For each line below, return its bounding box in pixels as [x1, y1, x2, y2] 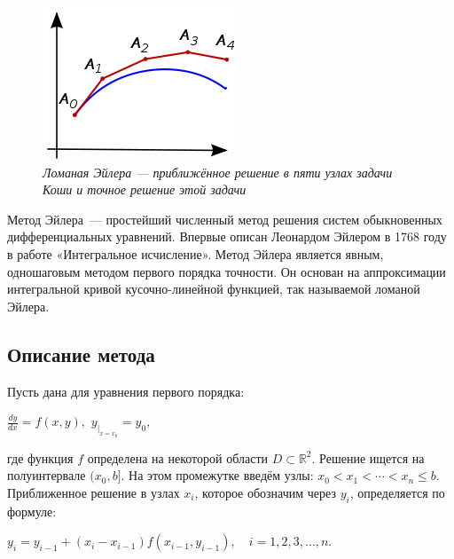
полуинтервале [7, 466, 86, 484]
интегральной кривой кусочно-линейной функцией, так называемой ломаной [7, 279, 420, 298]
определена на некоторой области [87, 448, 268, 467]
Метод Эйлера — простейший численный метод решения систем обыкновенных [7, 209, 442, 228]
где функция [7, 448, 74, 467]
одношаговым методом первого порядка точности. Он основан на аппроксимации [7, 262, 446, 280]
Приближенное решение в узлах [7, 483, 180, 501]
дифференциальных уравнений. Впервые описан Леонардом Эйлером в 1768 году [7, 227, 447, 246]
